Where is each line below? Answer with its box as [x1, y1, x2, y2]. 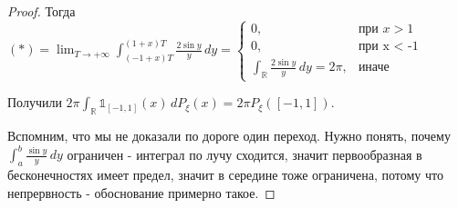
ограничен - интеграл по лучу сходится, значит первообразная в [67, 144, 422, 163]
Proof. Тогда [7, 2, 76, 20]
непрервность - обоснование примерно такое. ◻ [7, 183, 276, 202]
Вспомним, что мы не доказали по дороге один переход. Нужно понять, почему [7, 126, 451, 145]
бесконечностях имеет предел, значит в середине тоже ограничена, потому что [7, 165, 443, 183]
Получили [7, 93, 62, 112]
